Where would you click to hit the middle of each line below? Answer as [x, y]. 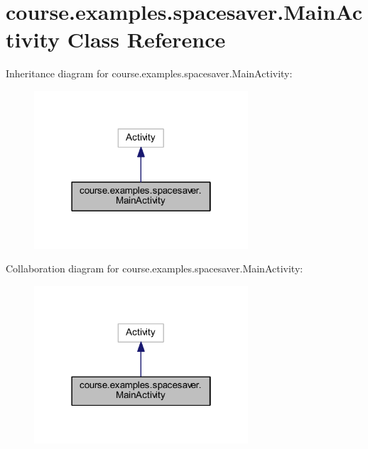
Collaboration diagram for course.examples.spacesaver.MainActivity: [155, 268]
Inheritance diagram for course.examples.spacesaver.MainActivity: [149, 73]
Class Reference [146, 39]
